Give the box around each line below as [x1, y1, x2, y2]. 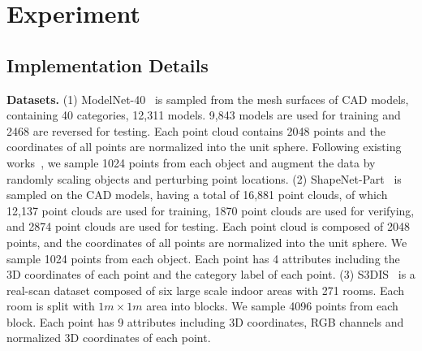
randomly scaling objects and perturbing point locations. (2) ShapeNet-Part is [6, 170, 402, 187]
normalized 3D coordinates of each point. [6, 329, 211, 346]
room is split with [6, 297, 95, 314]
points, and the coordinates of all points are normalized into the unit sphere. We [6, 233, 407, 250]
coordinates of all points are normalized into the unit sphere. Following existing [6, 138, 402, 155]
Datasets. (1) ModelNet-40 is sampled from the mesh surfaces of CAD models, [6, 90, 409, 107]
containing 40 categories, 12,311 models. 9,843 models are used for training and [6, 106, 401, 123]
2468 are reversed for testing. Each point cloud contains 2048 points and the [6, 122, 385, 139]
